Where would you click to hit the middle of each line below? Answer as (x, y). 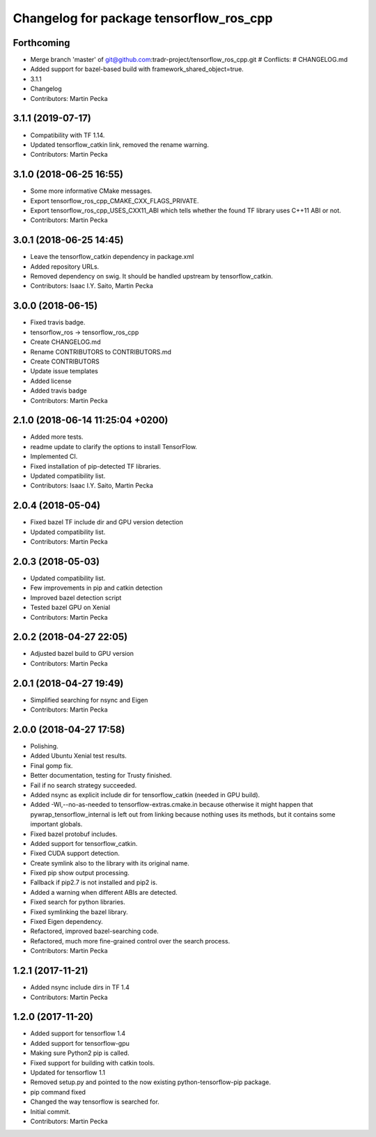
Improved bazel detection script (76, 597)
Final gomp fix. (52, 765)
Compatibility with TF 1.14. (68, 135)
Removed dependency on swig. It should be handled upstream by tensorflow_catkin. (151, 276)
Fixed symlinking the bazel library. (79, 911)
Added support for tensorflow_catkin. (84, 843)
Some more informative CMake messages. (91, 191)
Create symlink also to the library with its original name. (110, 863)
